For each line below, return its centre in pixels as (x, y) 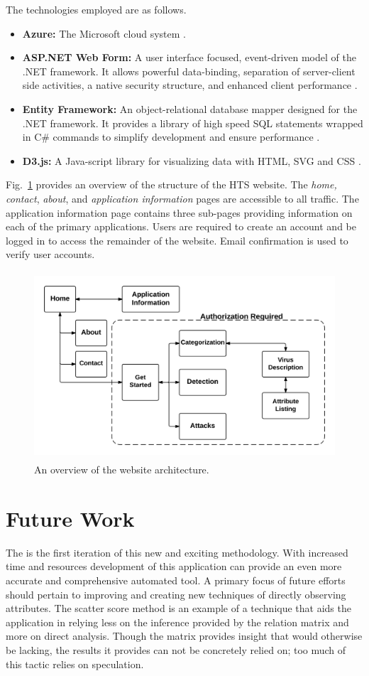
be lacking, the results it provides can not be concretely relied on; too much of (176, 649)
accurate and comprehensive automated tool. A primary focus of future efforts (176, 580)
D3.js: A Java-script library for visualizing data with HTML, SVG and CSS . (192, 160)
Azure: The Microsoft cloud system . (104, 33)
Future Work (70, 518)
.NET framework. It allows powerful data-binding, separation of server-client (189, 71)
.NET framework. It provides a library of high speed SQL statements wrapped (193, 123)
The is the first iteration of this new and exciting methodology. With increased (177, 552)
